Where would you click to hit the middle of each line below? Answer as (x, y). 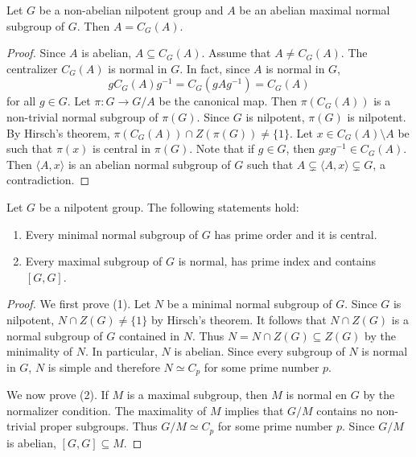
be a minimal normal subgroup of (249, 304)
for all (21, 101)
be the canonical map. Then (228, 101)
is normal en (317, 395)
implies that (254, 410)
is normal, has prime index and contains (277, 261)
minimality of (40, 351)
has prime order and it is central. (296, 234)
